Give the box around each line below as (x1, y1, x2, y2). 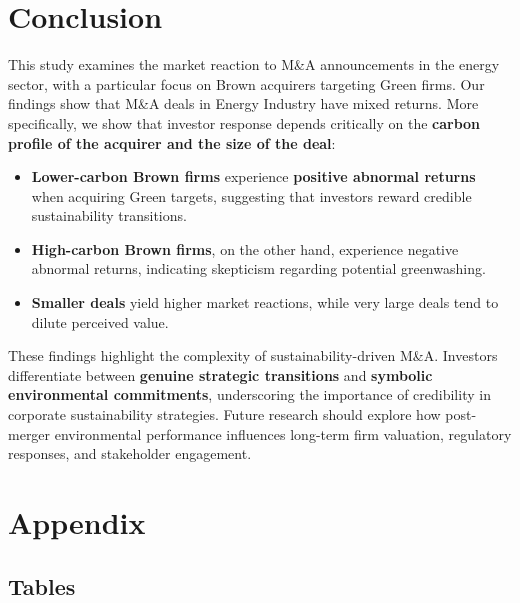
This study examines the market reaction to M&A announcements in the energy (8, 54, 500, 75)
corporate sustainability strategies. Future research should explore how (8, 404, 441, 425)
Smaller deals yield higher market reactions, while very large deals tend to (31, 292, 499, 313)
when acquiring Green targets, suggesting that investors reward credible (31, 185, 472, 206)
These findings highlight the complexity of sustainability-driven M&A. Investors (8, 345, 498, 366)
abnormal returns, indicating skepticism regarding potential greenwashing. (31, 258, 486, 279)
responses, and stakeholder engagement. (8, 443, 252, 464)
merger (8, 423, 51, 444)
